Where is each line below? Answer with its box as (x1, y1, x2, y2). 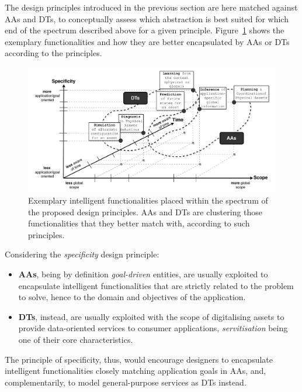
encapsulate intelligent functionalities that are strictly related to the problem (18, 279, 294, 291)
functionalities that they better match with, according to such (28, 217, 250, 229)
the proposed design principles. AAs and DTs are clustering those (28, 205, 263, 218)
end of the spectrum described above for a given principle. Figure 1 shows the (5, 24, 284, 36)
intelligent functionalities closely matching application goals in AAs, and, (5, 365, 266, 377)
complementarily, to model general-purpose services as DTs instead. (5, 376, 247, 388)
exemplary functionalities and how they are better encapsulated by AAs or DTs (5, 35, 290, 47)
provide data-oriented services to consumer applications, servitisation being (18, 322, 288, 334)
